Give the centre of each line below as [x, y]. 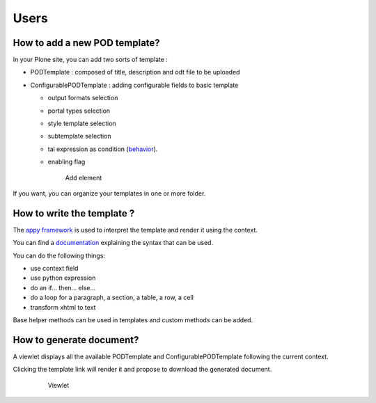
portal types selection [79, 111]
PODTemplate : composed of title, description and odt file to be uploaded [135, 72]
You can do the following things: [59, 255]
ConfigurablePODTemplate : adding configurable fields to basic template [134, 85]
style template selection [82, 124]
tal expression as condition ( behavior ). [103, 149]
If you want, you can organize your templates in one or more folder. [109, 193]
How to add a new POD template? [86, 43]
